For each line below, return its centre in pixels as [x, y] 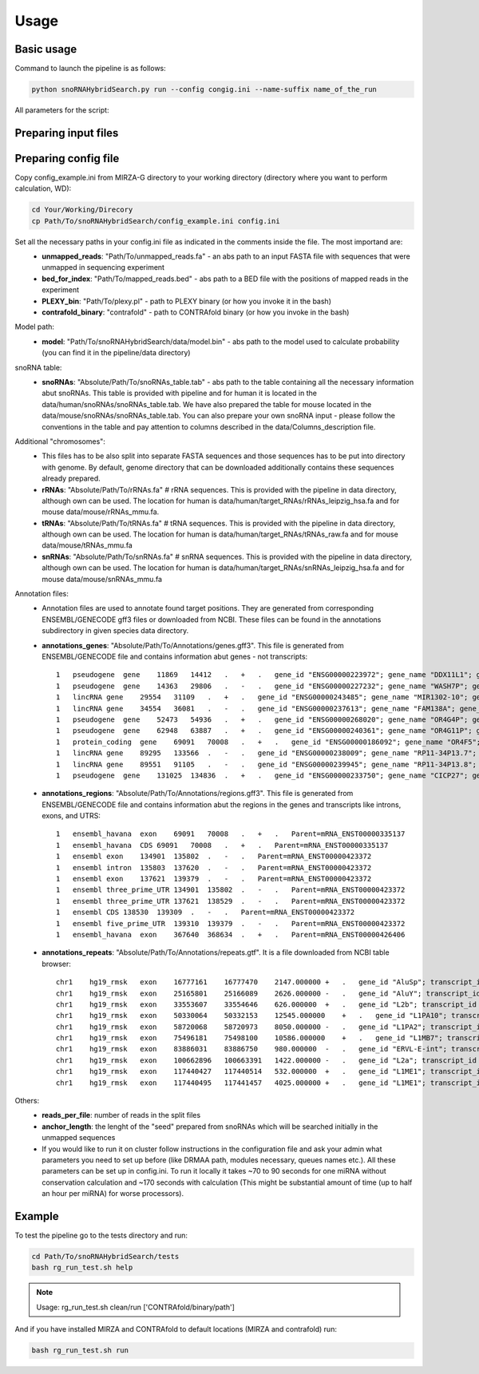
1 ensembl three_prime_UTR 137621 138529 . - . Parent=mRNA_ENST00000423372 [231, 901]
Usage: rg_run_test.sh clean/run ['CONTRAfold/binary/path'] [136, 1307]
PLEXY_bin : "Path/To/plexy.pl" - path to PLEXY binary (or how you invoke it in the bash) [186, 301]
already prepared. [71, 478]
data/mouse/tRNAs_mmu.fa [87, 545]
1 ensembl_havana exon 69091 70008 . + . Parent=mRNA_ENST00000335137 [231, 834]
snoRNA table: [38, 367]
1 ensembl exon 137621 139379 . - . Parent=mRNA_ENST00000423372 [214, 879]
